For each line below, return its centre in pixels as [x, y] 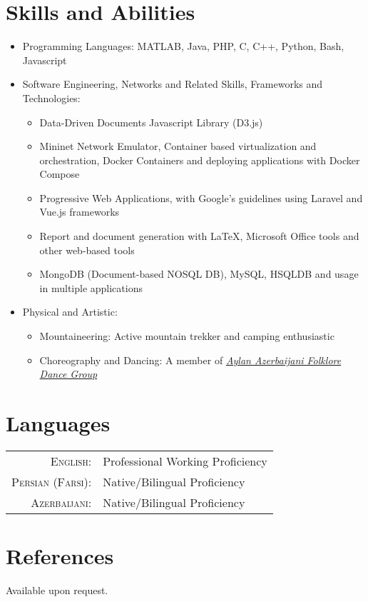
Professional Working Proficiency [185, 461]
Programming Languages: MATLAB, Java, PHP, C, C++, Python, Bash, [183, 46]
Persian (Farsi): [52, 481]
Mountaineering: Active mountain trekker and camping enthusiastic [187, 336]
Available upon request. [57, 590]
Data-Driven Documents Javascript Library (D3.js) [151, 122]
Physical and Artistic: [70, 312]
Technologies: [51, 97]
